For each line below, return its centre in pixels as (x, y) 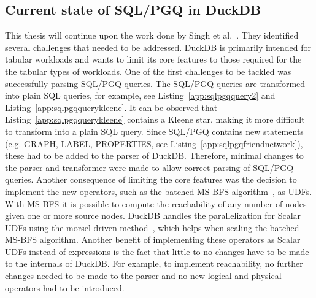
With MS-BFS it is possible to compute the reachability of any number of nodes (156, 203)
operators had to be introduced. (65, 287)
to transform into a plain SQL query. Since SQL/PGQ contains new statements (154, 131)
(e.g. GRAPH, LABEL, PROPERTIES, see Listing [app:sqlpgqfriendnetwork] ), (154, 143)
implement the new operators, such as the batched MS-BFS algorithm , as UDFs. (159, 191)
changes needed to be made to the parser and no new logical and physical (143, 276)
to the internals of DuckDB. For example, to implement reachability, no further (154, 263)
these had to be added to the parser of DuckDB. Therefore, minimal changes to (154, 155)
